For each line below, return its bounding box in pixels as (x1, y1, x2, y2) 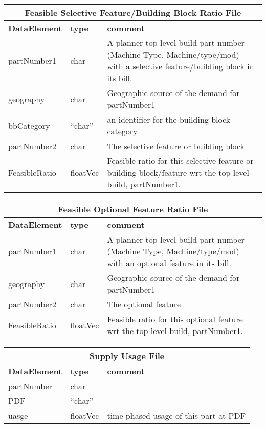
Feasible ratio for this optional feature (107, 313, 243, 325)
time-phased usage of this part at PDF (107, 410, 246, 421)
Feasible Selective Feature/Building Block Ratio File (25, 7, 241, 18)
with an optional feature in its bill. (107, 257, 231, 269)
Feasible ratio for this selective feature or (107, 155, 254, 167)
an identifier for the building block (107, 113, 231, 125)
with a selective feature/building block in (107, 60, 254, 72)
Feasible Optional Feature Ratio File (58, 203, 208, 215)
